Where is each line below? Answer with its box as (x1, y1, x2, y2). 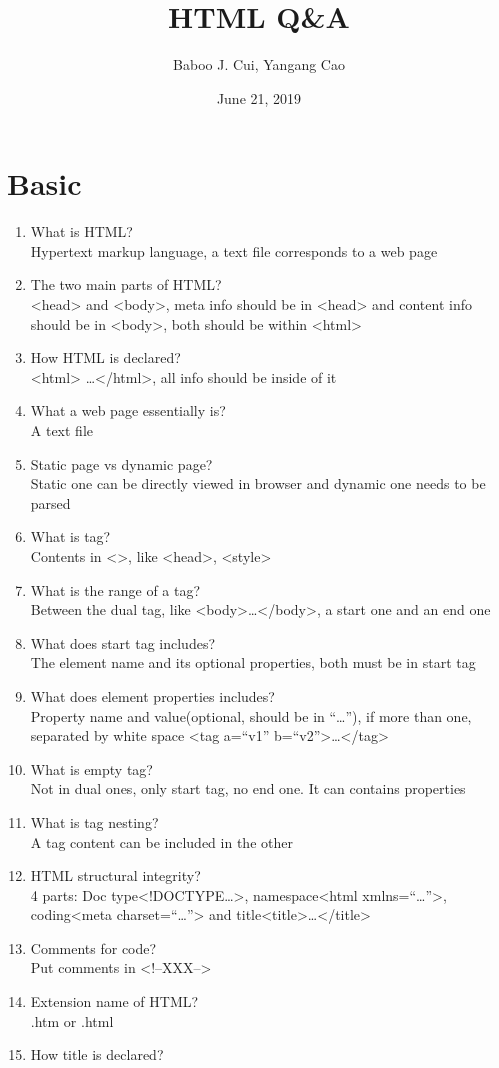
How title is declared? (30, 1044, 164, 1065)
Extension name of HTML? (30, 991, 199, 1012)
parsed (30, 492, 71, 513)
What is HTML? (30, 221, 133, 242)
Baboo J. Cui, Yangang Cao (173, 54, 345, 75)
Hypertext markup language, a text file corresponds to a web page (30, 240, 438, 261)
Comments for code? (30, 937, 157, 958)
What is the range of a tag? (30, 579, 201, 600)
